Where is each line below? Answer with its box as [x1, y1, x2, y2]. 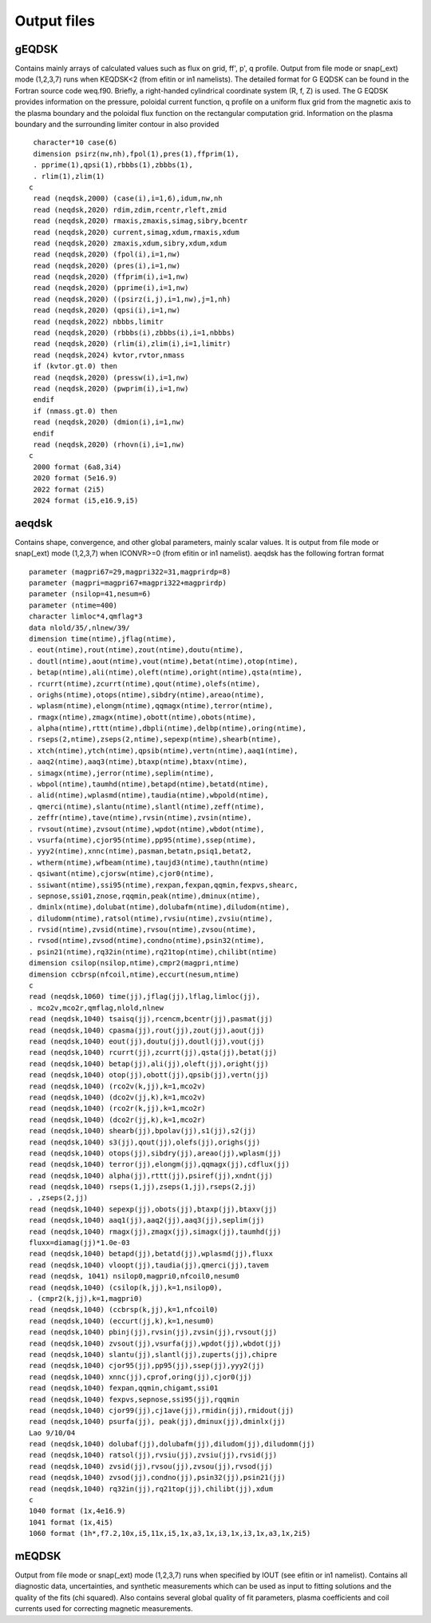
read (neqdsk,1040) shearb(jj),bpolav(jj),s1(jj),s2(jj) [29, 1127, 257, 1136]
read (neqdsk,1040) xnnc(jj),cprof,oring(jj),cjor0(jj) [29, 1372, 252, 1382]
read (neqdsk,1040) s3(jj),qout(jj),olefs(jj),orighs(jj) [29, 1137, 261, 1147]
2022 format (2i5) [33, 484, 105, 494]
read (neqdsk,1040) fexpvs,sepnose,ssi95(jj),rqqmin [29, 1394, 239, 1404]
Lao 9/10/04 [29, 1428, 76, 1438]
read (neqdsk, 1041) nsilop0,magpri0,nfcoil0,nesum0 [29, 1271, 239, 1281]
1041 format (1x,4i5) [29, 1518, 113, 1526]
